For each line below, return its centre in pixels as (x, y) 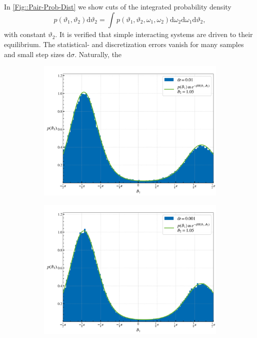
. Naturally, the (98, 54)
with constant (25, 34)
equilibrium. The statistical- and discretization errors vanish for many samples (124, 44)
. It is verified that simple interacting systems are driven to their (154, 34)
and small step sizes (34, 54)
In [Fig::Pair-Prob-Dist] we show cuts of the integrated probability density (118, 7)
